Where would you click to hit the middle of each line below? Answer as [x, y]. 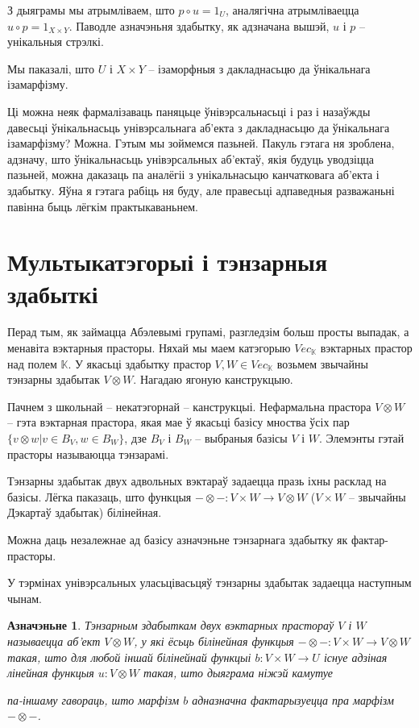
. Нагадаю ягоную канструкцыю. [213, 379]
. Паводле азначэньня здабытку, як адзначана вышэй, [199, 25]
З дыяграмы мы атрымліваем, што [91, 10]
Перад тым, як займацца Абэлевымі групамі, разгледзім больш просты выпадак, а [208, 332]
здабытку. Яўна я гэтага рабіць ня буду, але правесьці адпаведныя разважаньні [201, 190]
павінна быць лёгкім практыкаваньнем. [103, 206]
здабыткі [53, 293]
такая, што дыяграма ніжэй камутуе [239, 673]
